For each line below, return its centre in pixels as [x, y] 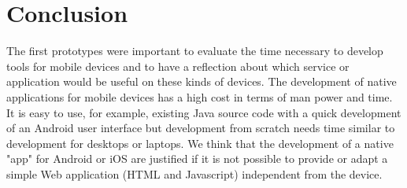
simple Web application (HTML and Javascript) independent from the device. [194, 173]
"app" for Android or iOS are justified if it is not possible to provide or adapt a [197, 159]
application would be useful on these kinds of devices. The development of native [202, 81]
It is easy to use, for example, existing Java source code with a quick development [204, 112]
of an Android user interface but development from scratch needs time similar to [201, 128]
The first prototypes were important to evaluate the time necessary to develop [195, 51]
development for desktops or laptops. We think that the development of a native [200, 143]
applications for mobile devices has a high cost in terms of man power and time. [200, 96]
